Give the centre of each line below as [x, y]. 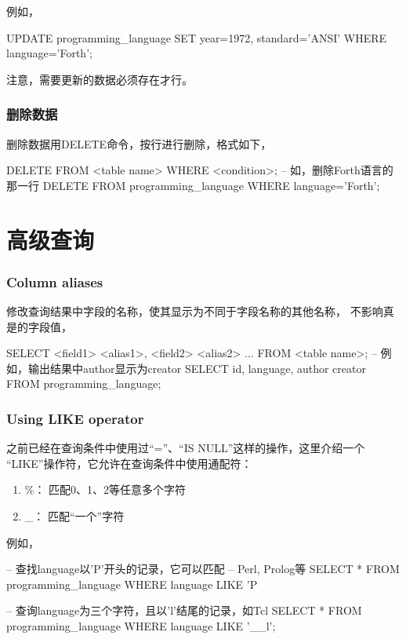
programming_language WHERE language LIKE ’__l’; [141, 625]
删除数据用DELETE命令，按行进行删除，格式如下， [139, 143]
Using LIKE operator [75, 418]
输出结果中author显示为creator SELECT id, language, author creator [197, 368]
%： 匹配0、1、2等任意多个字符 [105, 489]
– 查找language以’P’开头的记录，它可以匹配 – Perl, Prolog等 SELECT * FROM [203, 569]
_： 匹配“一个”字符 [74, 515]
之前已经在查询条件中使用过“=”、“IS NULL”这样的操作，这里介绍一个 [186, 448]
